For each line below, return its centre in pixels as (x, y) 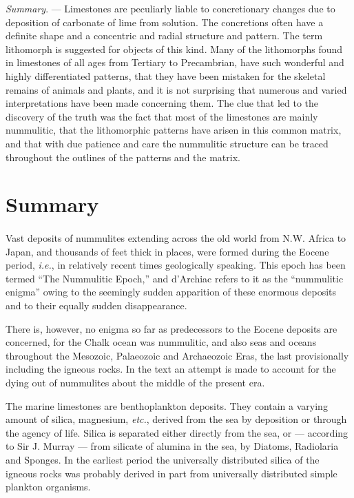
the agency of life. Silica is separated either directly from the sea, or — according (177, 432)
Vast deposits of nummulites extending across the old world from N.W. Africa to (176, 238)
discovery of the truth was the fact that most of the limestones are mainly (162, 116)
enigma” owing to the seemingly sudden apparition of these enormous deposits (171, 292)
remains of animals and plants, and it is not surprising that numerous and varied (176, 89)
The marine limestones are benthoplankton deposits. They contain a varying (167, 405)
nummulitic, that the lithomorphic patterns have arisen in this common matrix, (174, 130)
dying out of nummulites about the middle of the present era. (135, 383)
